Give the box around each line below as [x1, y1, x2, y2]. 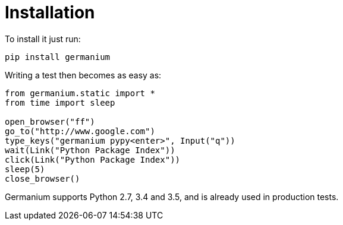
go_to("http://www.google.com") [5, 126, 155, 136]
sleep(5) [5, 164, 45, 174]
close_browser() [5, 173, 80, 183]
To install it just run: [5, 33, 81, 44]
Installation [5, 2, 95, 23]
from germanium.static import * [5, 88, 155, 98]
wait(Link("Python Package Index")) [5, 145, 175, 155]
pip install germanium [5, 52, 111, 62]
